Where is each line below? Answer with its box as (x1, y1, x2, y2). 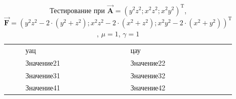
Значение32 (130, 70, 166, 80)
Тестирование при (50, 5, 105, 15)
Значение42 (130, 82, 166, 93)
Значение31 (25, 70, 60, 80)
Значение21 (25, 57, 60, 68)
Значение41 (25, 82, 60, 93)
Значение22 (130, 57, 166, 68)
